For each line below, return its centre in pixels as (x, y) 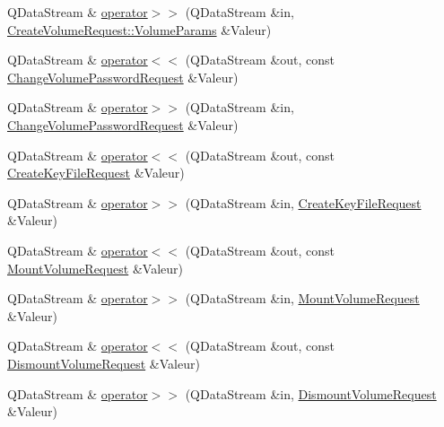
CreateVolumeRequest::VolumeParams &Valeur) (139, 29)
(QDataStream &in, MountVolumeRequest (302, 298)
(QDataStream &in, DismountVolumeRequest (311, 393)
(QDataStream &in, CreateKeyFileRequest (303, 202)
